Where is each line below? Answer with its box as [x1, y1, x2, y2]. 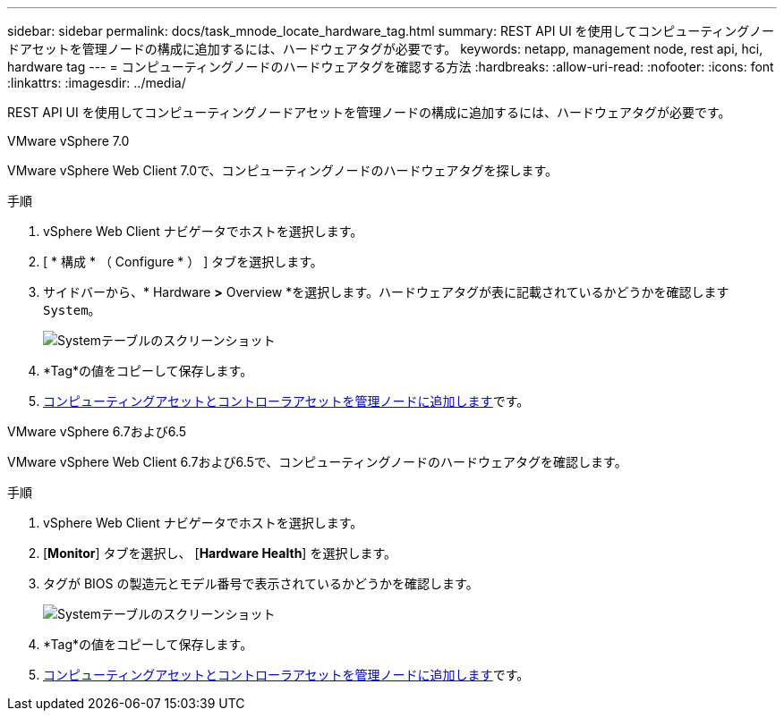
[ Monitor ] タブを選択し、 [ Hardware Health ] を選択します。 [43, 545, 397, 561]
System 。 [43, 302, 101, 317]
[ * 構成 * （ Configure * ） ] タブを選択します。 [43, 254, 323, 269]
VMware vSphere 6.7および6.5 [7, 424, 187, 439]
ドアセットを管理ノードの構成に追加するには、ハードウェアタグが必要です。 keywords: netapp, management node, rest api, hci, [7, 41, 763, 56]
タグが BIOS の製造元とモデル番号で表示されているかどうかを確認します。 [43, 576, 479, 591]
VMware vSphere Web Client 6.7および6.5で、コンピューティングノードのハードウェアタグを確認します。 [7, 454, 627, 469]
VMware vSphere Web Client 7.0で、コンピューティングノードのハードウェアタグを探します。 [7, 163, 558, 178]
